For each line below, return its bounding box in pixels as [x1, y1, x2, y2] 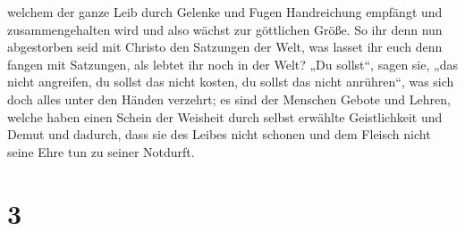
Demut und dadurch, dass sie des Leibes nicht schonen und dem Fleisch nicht [7, 125, 431, 144]
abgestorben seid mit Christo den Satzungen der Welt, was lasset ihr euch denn [7, 37, 443, 56]
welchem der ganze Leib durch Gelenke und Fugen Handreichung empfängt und [7, 3, 443, 21]
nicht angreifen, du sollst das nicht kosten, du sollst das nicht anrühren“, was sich [7, 72, 454, 91]
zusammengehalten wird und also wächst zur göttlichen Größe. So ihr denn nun [7, 20, 443, 38]
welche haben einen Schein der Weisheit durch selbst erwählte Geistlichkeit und [7, 107, 443, 126]
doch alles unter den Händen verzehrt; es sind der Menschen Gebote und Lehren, [7, 89, 451, 108]
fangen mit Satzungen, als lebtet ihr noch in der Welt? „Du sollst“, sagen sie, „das [7, 54, 458, 73]
